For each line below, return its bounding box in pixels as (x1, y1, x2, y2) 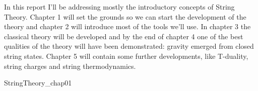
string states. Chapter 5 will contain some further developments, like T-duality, (4, 50, 248, 61)
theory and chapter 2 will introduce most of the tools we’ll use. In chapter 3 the (4, 21, 251, 32)
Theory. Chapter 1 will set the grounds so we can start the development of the (4, 11, 246, 22)
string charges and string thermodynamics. (4, 60, 136, 71)
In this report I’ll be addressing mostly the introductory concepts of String (4, 2, 235, 12)
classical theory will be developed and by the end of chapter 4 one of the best (4, 31, 243, 41)
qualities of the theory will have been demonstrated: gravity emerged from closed (4, 41, 254, 51)
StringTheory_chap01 (4, 77, 72, 88)
